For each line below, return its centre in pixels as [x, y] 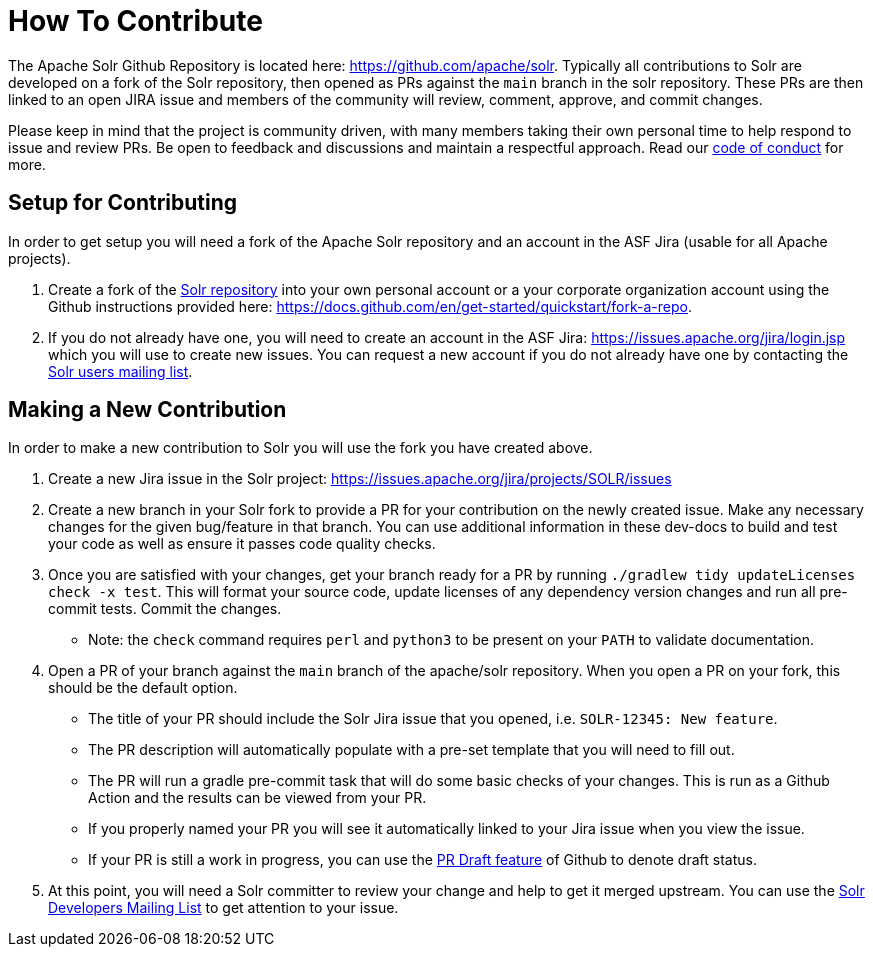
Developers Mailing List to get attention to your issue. [223, 908]
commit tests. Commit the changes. [165, 609]
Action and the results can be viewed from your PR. [257, 798]
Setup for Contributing [123, 203]
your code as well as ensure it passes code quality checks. [242, 544]
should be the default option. [143, 688]
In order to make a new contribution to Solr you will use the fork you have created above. [300, 448]
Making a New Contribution [147, 410]
